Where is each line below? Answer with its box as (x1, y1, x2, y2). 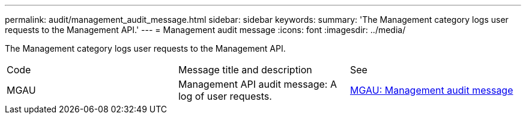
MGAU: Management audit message (349, 84, 513, 96)
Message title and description (178, 64, 312, 76)
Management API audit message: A (178, 78, 337, 90)
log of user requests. (178, 90, 272, 102)
